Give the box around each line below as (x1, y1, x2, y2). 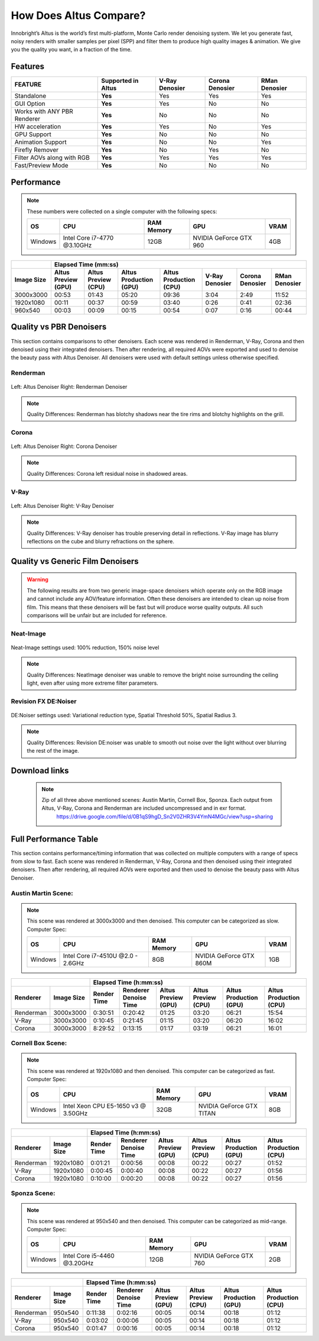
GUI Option (14, 99, 45, 108)
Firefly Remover (14, 146, 59, 154)
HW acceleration (14, 123, 61, 131)
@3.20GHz (63, 1259, 94, 1268)
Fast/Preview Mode (14, 162, 69, 170)
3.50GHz (63, 1109, 88, 1117)
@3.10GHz (63, 241, 92, 250)
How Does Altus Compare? (11, 9, 146, 22)
